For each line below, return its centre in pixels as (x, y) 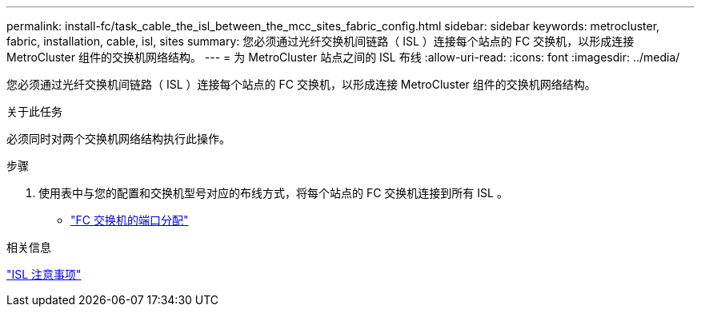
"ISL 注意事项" (44, 274)
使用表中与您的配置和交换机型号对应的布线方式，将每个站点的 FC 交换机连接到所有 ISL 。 (273, 193)
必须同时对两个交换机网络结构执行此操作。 (118, 139)
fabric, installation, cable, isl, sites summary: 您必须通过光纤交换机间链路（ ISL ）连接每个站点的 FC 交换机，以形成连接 (320, 41)
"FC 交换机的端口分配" (130, 220)
